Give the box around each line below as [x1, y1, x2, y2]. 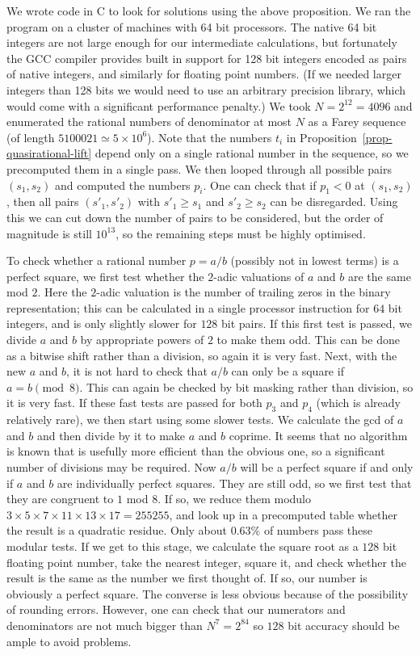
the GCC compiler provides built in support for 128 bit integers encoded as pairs [6, 49, 407, 66]
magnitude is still [6, 225, 92, 241]
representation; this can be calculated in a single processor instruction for [6, 299, 370, 316]
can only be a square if [231, 363, 344, 380]
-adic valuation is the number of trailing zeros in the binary [96, 283, 391, 300]
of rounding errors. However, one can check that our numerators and [6, 601, 346, 618]
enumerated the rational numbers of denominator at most [6, 113, 292, 130]
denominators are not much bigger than [6, 616, 203, 633]
